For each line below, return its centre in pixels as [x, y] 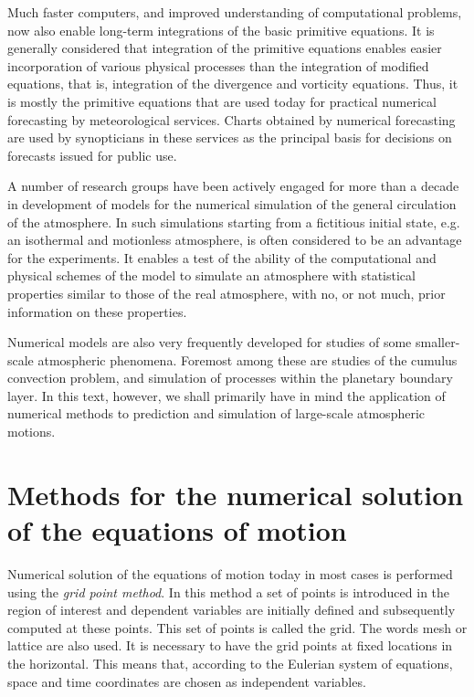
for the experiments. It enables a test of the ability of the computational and [222, 257]
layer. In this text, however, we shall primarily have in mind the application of [226, 395]
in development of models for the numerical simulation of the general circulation [232, 203]
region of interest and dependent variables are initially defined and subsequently [232, 610]
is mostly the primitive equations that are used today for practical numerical [222, 101]
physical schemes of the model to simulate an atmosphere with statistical [211, 275]
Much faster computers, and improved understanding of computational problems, [235, 12]
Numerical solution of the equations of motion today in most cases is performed [230, 573]
